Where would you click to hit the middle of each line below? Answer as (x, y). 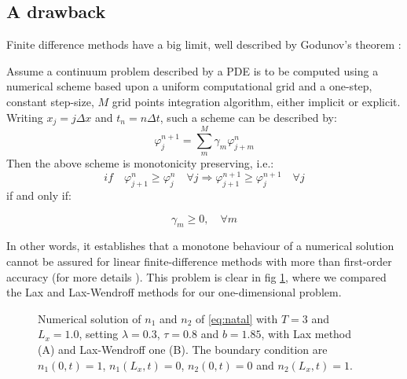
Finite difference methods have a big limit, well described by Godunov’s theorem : (204, 44)
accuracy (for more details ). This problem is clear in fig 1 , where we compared (196, 276)
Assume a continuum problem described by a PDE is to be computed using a (192, 70)
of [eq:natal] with (236, 318)
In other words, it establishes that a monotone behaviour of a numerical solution (200, 246)
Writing (25, 117)
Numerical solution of (90, 318)
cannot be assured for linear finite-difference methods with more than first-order (199, 261)
